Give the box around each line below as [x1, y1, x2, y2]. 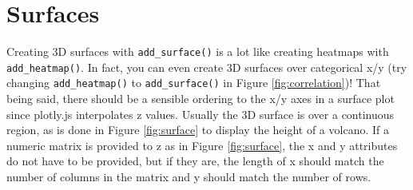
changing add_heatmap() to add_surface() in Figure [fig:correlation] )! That [6, 74, 381, 91]
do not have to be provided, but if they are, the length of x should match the [6, 152, 384, 169]
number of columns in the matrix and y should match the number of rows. [6, 168, 371, 185]
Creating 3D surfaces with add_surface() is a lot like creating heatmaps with [6, 43, 389, 60]
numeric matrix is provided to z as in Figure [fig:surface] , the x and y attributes [6, 137, 398, 153]
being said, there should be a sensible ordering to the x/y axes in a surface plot [6, 90, 395, 107]
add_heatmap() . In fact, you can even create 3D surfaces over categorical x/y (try [6, 58, 407, 75]
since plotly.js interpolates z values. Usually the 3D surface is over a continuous [6, 105, 395, 122]
